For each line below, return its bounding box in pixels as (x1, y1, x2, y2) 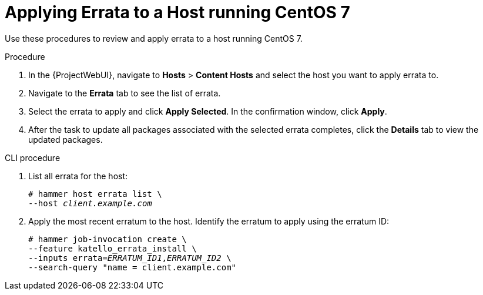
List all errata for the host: (28, 170, 128, 181)
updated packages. (28, 134, 103, 145)
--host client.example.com (28, 198, 152, 208)
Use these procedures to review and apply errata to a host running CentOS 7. (5, 33, 303, 43)
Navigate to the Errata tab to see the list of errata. (28, 88, 221, 98)
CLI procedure (5, 152, 61, 163)
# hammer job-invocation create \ (28, 234, 187, 244)
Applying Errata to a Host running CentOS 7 (5, 2, 350, 22)
